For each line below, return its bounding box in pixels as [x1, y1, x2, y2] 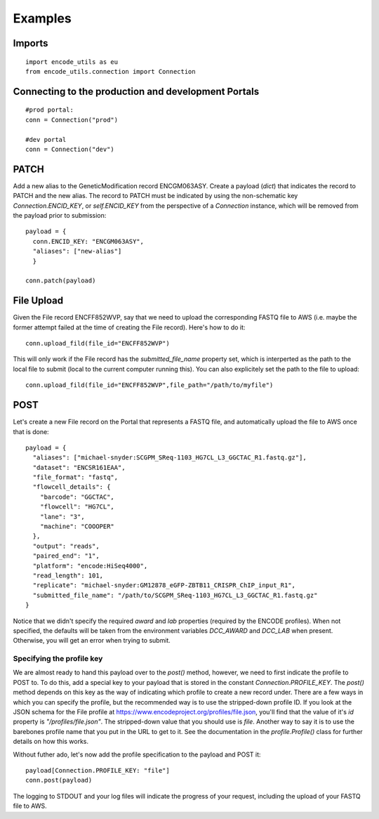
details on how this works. [13, 738, 89, 746]
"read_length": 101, [32, 571, 104, 579]
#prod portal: [25, 106, 74, 114]
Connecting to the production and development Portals [13, 85, 260, 98]
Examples [13, 11, 72, 26]
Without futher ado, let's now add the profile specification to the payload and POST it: [13, 750, 261, 759]
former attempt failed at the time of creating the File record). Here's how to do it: [13, 323, 246, 332]
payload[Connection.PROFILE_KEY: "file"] [25, 766, 170, 774]
